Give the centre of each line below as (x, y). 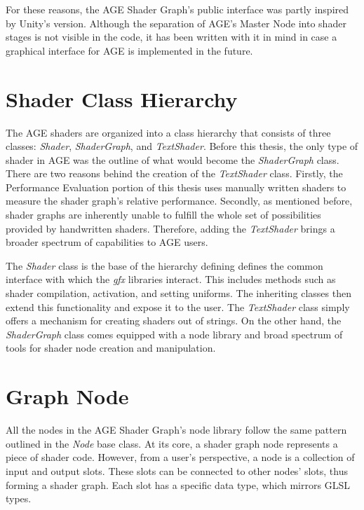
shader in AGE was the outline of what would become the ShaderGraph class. (173, 159)
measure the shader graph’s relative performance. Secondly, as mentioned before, (179, 201)
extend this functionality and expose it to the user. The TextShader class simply (178, 306)
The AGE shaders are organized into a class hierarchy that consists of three (168, 132)
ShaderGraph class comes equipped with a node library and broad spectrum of (174, 334)
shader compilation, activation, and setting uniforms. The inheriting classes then (178, 293)
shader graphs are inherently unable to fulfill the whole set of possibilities (163, 215)
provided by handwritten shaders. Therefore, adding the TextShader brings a (170, 228)
